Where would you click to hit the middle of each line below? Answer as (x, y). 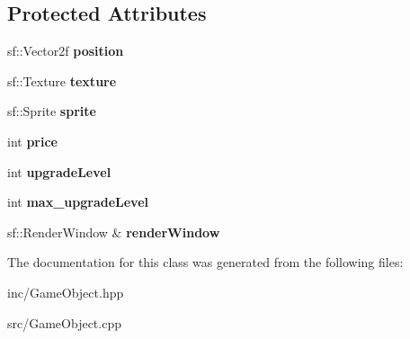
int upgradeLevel (59, 171)
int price (32, 141)
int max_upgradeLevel (78, 202)
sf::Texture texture (62, 80)
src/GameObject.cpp (64, 322)
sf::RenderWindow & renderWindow (114, 232)
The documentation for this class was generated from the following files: (205, 262)
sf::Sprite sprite (52, 111)
